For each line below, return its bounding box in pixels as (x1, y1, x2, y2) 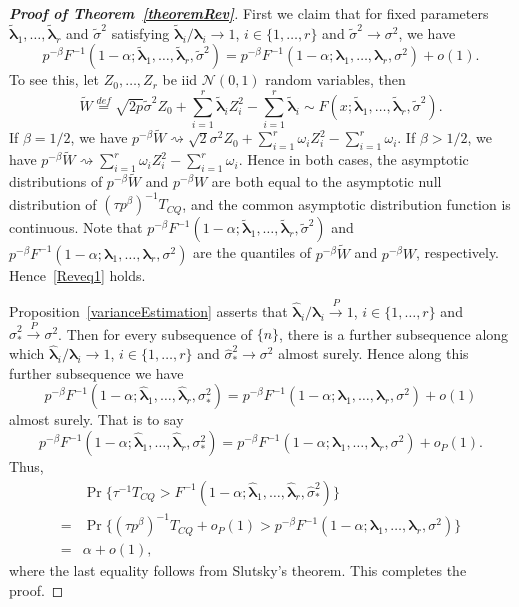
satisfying (111, 22, 170, 43)
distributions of (9, 171, 103, 192)
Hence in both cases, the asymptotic (247, 149, 469, 170)
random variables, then (265, 69, 406, 90)
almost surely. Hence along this (278, 343, 469, 364)
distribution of (9, 193, 97, 214)
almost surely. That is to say (9, 409, 184, 430)
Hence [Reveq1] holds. (9, 264, 146, 285)
